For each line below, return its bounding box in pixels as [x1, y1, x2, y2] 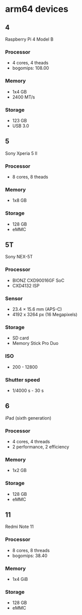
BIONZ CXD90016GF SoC [12, 277, 65, 283]
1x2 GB [12, 468, 27, 473]
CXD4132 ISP [12, 283, 40, 288]
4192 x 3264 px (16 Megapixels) [12, 312, 78, 317]
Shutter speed [5, 376, 41, 383]
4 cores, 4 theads [12, 60, 48, 66]
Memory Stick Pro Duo [12, 340, 59, 346]
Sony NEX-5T [5, 254, 33, 260]
